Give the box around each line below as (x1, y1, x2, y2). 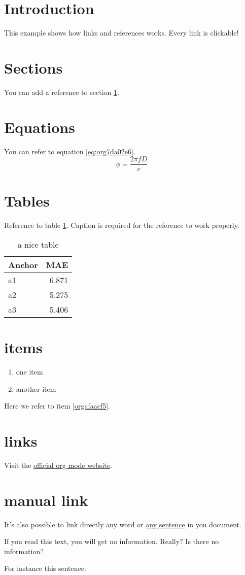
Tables (4, 190, 50, 211)
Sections (4, 57, 63, 78)
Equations (4, 116, 75, 137)
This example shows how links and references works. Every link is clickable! (4, 27, 239, 38)
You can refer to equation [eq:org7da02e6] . (4, 146, 135, 156)
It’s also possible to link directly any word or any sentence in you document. (4, 519, 241, 529)
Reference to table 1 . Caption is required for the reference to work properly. (4, 220, 239, 230)
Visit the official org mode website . (4, 459, 112, 470)
